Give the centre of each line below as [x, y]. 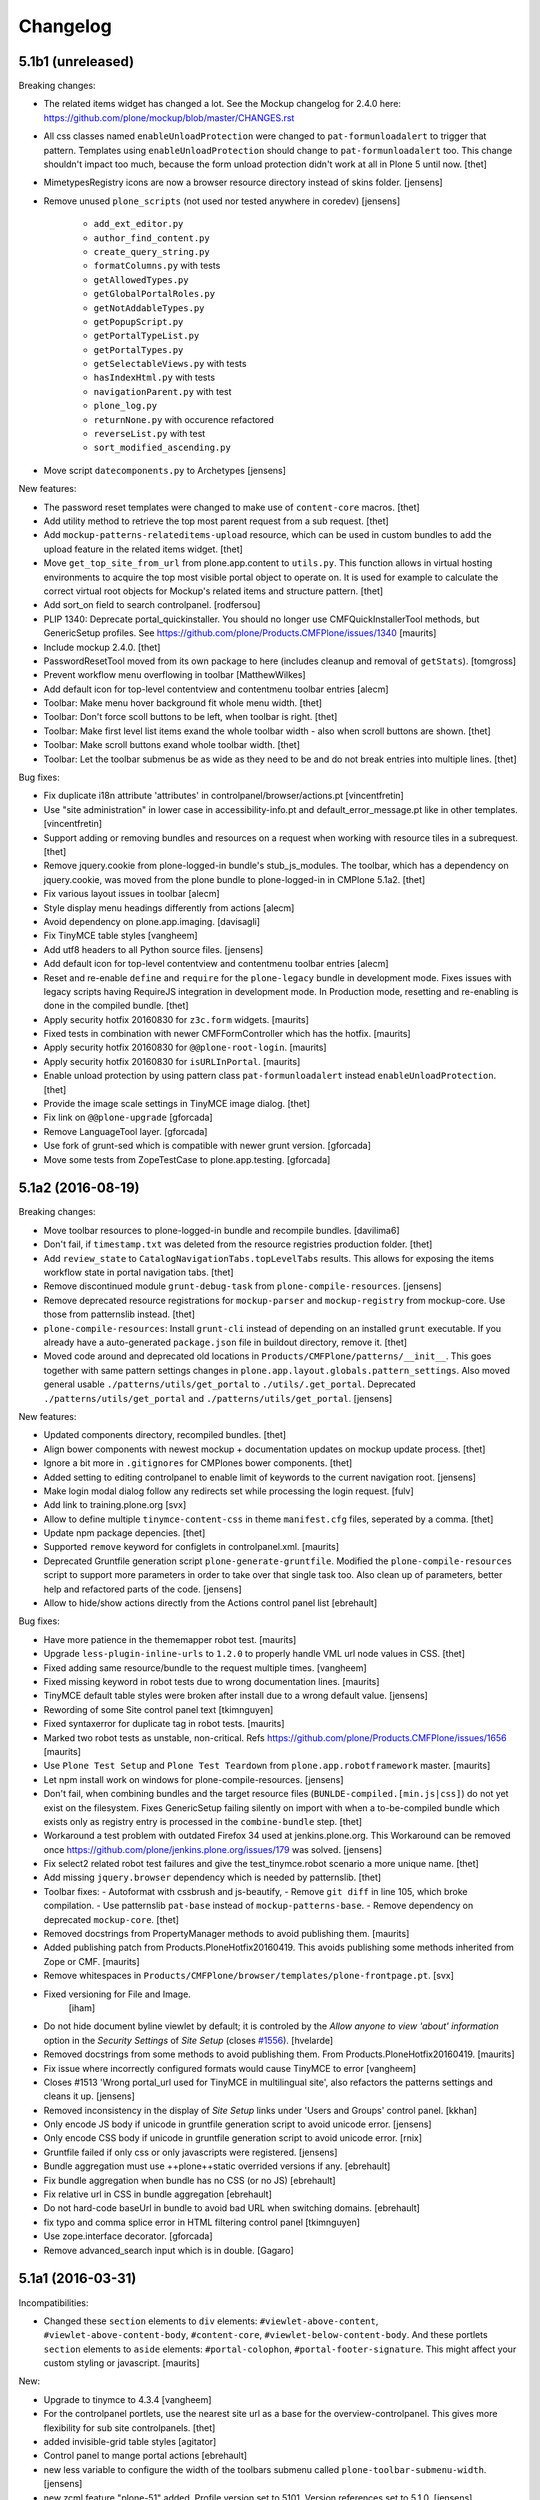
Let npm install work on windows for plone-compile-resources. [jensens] [193, 1779]
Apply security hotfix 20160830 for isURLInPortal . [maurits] [172, 1061]
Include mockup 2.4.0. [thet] [102, 647]
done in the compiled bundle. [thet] [116, 1006]
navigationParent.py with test [162, 391]
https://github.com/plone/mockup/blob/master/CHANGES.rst [169, 117]
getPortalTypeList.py [146, 336]
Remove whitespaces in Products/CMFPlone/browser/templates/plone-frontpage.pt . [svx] [249, 1976]
